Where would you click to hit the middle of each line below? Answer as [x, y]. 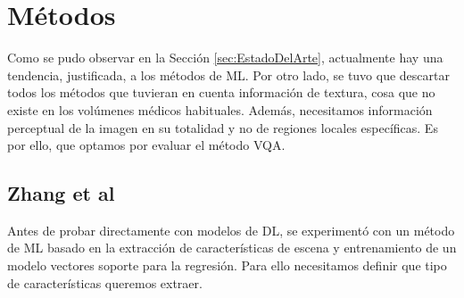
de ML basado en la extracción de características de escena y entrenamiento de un [232, 248]
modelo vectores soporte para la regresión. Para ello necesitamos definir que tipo [227, 265]
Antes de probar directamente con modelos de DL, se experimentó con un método [231, 230]
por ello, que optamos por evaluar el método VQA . [146, 145]
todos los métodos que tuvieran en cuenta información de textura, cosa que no [221, 92]
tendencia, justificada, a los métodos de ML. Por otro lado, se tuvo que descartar [228, 74]
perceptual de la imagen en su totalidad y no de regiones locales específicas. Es [223, 127]
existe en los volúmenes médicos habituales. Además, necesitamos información [220, 109]
